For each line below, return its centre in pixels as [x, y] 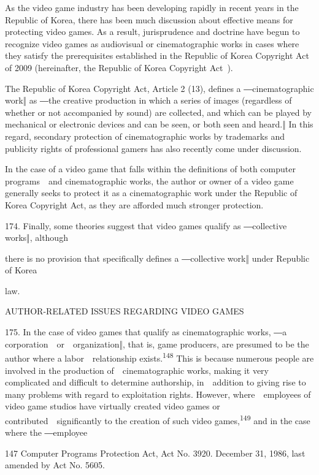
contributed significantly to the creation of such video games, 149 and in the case [158, 419]
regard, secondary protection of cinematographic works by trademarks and [145, 136]
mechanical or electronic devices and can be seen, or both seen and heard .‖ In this [159, 124]
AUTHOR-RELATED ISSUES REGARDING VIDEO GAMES [125, 311]
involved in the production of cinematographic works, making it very [137, 370]
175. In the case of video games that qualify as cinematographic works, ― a [146, 332]
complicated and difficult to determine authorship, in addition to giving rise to [156, 382]
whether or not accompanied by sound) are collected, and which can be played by [158, 112]
